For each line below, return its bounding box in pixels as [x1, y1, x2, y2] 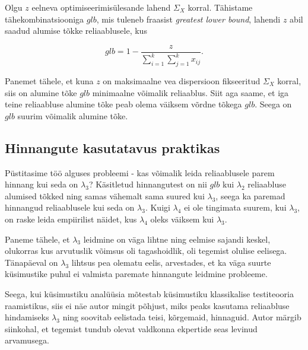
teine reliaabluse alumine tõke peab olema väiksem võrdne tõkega [5, 98, 242, 110]
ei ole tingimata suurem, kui [184, 201, 287, 214]
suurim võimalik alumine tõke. [17, 109, 128, 122]
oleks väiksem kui [150, 212, 214, 225]
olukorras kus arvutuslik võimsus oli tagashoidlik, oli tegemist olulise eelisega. [5, 244, 287, 257]
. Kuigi [145, 201, 170, 214]
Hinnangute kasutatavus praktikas [5, 138, 220, 157]
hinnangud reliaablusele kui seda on [5, 201, 135, 214]
